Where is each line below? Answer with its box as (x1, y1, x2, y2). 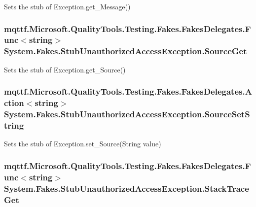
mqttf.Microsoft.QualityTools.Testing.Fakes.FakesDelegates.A (4, 85, 252, 98)
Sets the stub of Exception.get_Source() (4, 64, 126, 74)
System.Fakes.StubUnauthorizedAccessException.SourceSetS (4, 108, 250, 120)
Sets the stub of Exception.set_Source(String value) (4, 138, 161, 149)
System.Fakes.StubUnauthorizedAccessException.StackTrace (4, 182, 249, 194)
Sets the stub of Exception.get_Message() (4, 1, 131, 11)
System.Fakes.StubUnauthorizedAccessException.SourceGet (4, 45, 247, 57)
